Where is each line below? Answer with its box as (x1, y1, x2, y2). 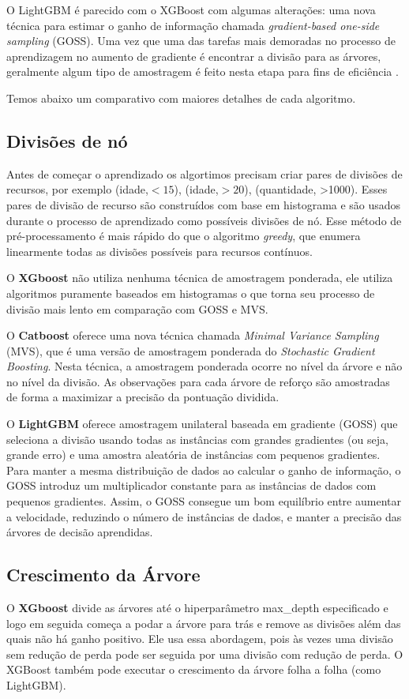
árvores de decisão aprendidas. (6, 524, 153, 540)
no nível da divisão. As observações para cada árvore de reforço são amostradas (6, 373, 390, 389)
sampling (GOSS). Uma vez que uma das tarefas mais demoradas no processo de (6, 32, 396, 49)
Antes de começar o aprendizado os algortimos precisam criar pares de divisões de (6, 165, 403, 182)
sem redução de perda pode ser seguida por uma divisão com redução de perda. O (6, 645, 403, 662)
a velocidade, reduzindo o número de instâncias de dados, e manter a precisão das (6, 508, 402, 524)
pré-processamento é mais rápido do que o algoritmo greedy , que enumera (6, 227, 361, 244)
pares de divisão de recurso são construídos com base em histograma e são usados (6, 196, 401, 212)
